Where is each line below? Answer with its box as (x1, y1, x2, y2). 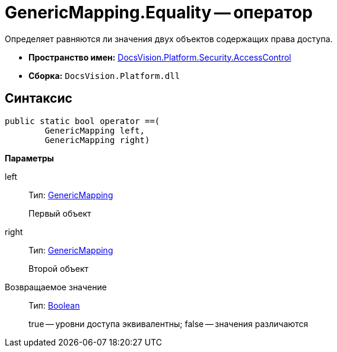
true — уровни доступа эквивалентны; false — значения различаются (28, 318, 309, 329)
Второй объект (28, 263, 89, 274)
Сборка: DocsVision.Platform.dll (28, 70, 180, 81)
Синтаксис (5, 91, 72, 106)
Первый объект (28, 208, 91, 218)
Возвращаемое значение (5, 281, 107, 292)
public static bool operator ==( (5, 116, 160, 126)
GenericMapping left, (44, 125, 145, 135)
